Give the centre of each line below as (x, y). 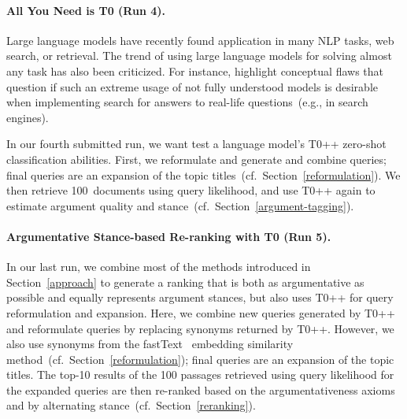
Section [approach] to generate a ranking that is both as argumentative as (185, 282)
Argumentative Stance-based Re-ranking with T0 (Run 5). (169, 236)
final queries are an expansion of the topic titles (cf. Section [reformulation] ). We (203, 174)
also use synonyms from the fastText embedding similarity (150, 344)
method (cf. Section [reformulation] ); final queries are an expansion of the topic (200, 359)
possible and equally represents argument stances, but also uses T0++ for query (200, 297)
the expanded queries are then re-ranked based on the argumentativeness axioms (201, 389)
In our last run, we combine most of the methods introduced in (159, 267)
